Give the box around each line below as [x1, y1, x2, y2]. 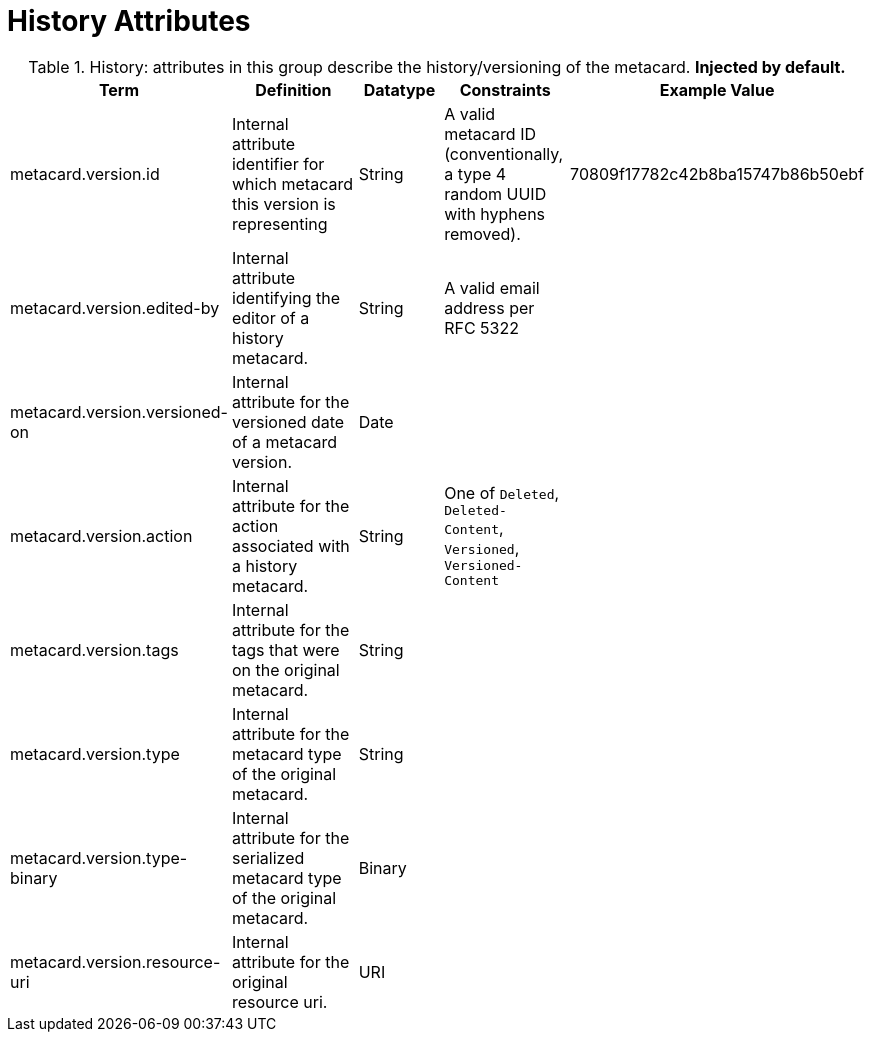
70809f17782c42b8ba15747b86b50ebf [570, 163, 864, 184]
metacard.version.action [10, 525, 193, 546]
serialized [231, 847, 305, 868]
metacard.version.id [10, 163, 160, 184]
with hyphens [444, 203, 546, 224]
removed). [444, 223, 521, 244]
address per [444, 297, 535, 318]
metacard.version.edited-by [10, 297, 220, 318]
